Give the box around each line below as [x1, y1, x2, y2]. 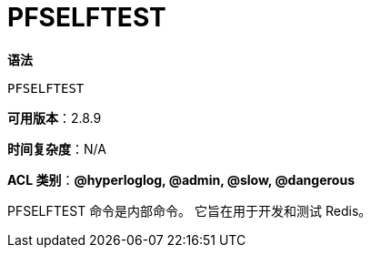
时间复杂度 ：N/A [7, 140, 106, 157]
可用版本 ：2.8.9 [7, 109, 102, 126]
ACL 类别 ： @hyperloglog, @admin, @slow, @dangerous [7, 171, 355, 188]
